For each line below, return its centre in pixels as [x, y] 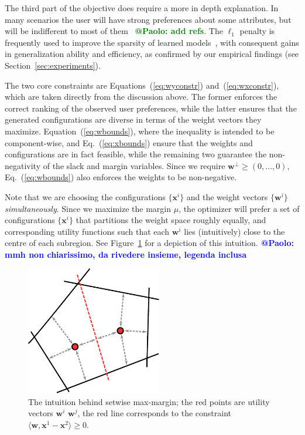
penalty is [257, 31]
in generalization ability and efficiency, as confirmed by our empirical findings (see [152, 54]
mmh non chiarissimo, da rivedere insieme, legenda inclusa [126, 254]
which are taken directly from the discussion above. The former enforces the [141, 97]
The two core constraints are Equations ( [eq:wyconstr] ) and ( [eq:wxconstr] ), [142, 85]
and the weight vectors [227, 196]
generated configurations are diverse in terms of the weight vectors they [133, 119]
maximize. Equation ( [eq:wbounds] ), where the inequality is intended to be [140, 131]
